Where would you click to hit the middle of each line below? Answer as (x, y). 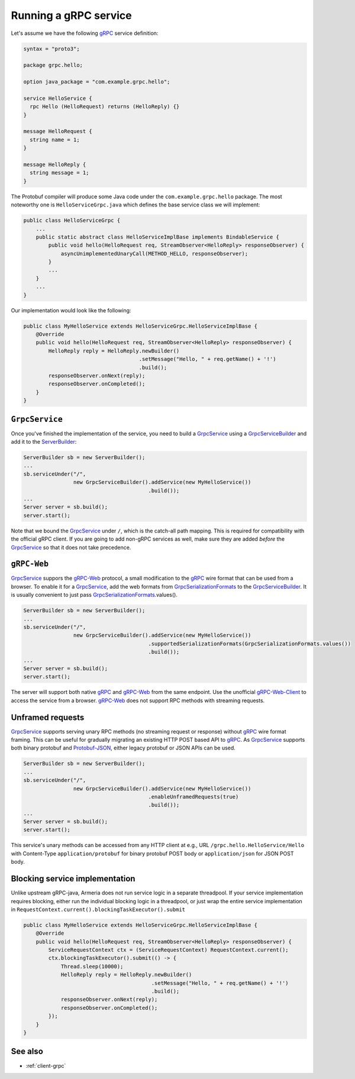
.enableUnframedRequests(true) (193, 797)
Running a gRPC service (72, 15)
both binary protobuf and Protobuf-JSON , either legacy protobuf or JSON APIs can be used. (123, 748)
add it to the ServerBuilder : (44, 442)
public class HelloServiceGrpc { (72, 221)
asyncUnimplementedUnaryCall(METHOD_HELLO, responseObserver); (154, 253)
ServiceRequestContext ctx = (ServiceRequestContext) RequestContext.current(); (169, 950)
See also (27, 1051)
